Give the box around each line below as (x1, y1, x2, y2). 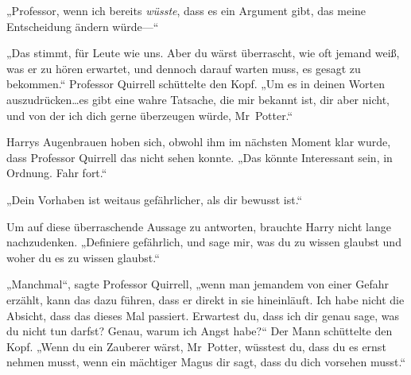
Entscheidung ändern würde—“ (6, 17, 159, 34)
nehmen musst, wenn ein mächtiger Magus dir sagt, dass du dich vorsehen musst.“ (6, 354, 406, 370)
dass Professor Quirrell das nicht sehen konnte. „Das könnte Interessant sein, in (6, 149, 393, 165)
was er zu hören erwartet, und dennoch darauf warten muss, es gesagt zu (6, 60, 361, 76)
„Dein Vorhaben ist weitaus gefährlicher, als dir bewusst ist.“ (6, 191, 303, 207)
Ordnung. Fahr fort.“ (6, 164, 107, 181)
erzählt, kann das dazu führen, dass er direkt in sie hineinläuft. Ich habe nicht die (6, 291, 405, 307)
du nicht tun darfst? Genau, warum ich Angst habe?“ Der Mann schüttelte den (6, 323, 393, 339)
